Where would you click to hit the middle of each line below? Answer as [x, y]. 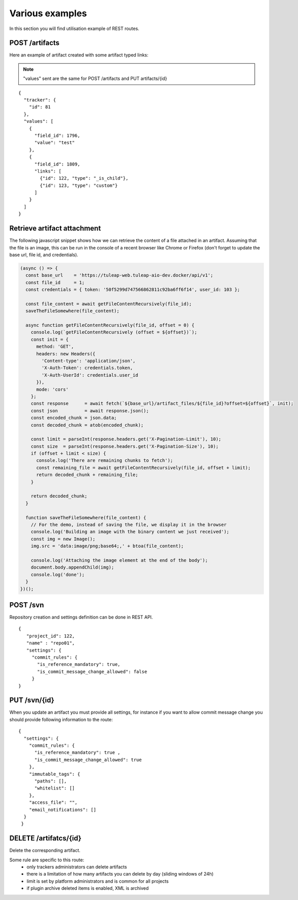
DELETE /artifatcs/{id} [45, 838]
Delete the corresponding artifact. [45, 851]
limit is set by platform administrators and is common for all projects [98, 881]
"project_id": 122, [51, 636]
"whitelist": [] [55, 788]
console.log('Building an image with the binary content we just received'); [130, 532]
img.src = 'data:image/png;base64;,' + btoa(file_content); [107, 546]
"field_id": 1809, [57, 164]
